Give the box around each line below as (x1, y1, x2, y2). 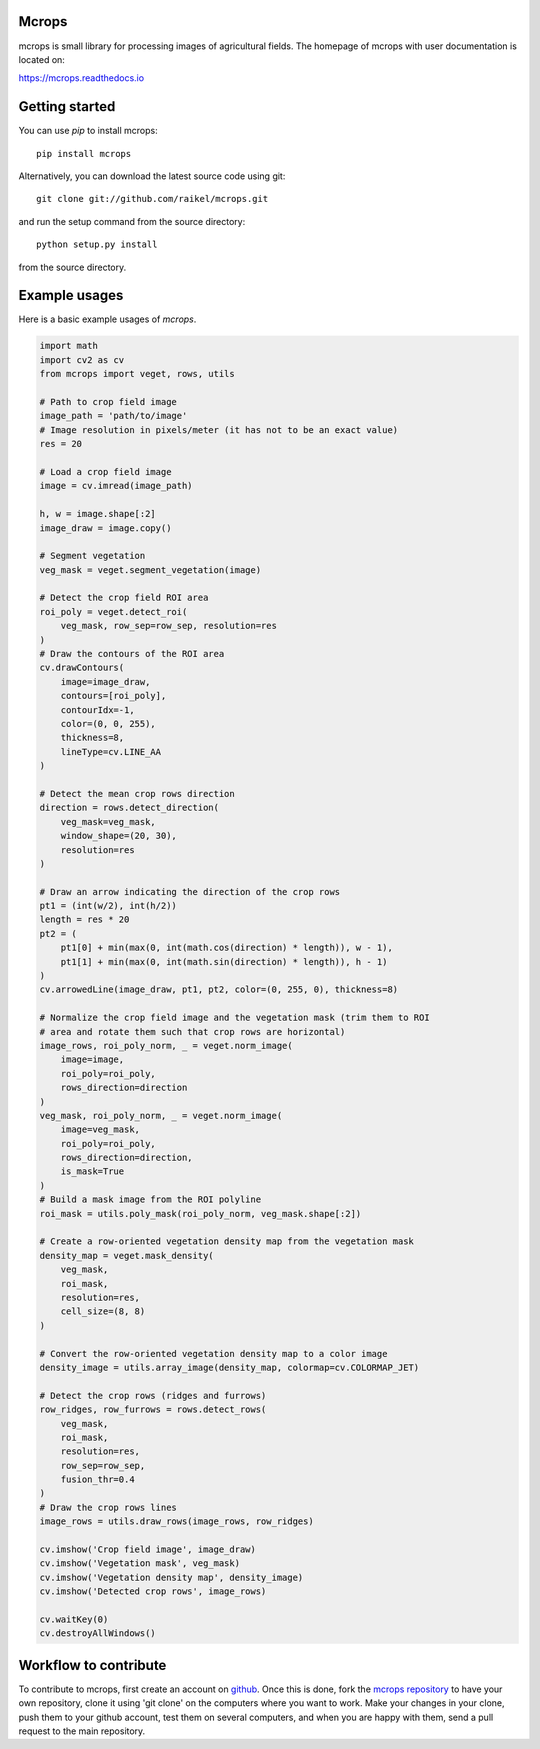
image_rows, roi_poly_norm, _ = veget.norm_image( (39, 1040, 294, 1051)
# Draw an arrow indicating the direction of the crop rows (39, 886, 341, 897)
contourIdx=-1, (60, 704, 135, 715)
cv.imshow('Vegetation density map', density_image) (39, 1571, 304, 1583)
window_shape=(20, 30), (60, 830, 177, 842)
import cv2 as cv (39, 354, 125, 365)
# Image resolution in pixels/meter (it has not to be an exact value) (39, 424, 399, 435)
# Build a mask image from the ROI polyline (39, 1194, 262, 1205)
